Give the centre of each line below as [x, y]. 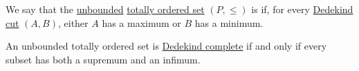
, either [73, 22]
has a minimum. [229, 22]
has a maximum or [141, 22]
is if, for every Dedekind [302, 9]
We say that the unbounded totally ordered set [105, 9]
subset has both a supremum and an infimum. [103, 59]
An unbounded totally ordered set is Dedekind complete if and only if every [166, 46]
